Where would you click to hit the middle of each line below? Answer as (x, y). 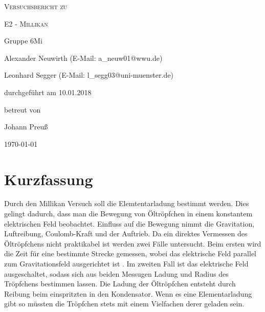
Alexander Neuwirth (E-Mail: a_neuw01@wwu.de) (83, 58)
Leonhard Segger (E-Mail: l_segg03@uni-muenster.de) (89, 75)
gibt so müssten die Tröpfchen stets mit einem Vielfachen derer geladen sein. (124, 304)
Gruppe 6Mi (23, 41)
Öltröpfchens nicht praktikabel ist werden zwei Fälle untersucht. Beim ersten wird (133, 243)
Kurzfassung (49, 179)
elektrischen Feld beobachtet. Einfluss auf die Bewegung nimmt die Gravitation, (129, 223)
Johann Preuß (26, 127)
